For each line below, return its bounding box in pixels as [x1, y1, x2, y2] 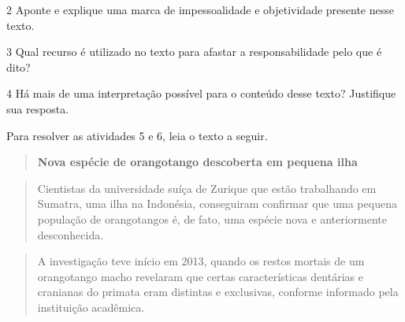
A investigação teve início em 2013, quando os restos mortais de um [37, 253, 365, 269]
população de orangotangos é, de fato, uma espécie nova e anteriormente [37, 210, 387, 227]
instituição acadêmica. [37, 298, 145, 315]
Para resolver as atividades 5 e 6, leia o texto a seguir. [6, 127, 268, 143]
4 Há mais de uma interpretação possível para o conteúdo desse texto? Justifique [6, 85, 396, 102]
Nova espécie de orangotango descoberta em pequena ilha [37, 154, 358, 170]
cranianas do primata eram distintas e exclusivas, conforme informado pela [37, 283, 399, 300]
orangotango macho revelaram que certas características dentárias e [37, 268, 363, 284]
